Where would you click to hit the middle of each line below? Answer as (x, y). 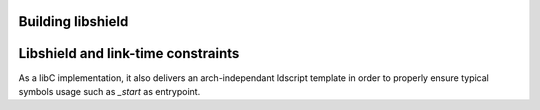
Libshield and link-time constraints (129, 53)
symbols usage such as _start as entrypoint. (109, 91)
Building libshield (73, 21)
